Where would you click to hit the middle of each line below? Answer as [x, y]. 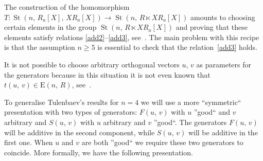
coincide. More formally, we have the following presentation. [99, 152]
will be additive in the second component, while [80, 132]
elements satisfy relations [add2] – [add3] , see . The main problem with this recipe [132, 37]
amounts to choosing [223, 17]
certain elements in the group [50, 27]
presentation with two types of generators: [71, 112]
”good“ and [212, 112]
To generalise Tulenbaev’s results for [62, 102]
